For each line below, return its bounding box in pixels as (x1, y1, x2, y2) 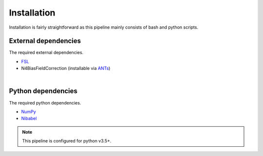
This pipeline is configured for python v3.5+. (22, 138, 112, 144)
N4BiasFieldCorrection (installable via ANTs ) (21, 66, 111, 71)
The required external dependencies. (9, 50, 84, 55)
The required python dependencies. (9, 100, 81, 105)
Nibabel (21, 116, 37, 121)
